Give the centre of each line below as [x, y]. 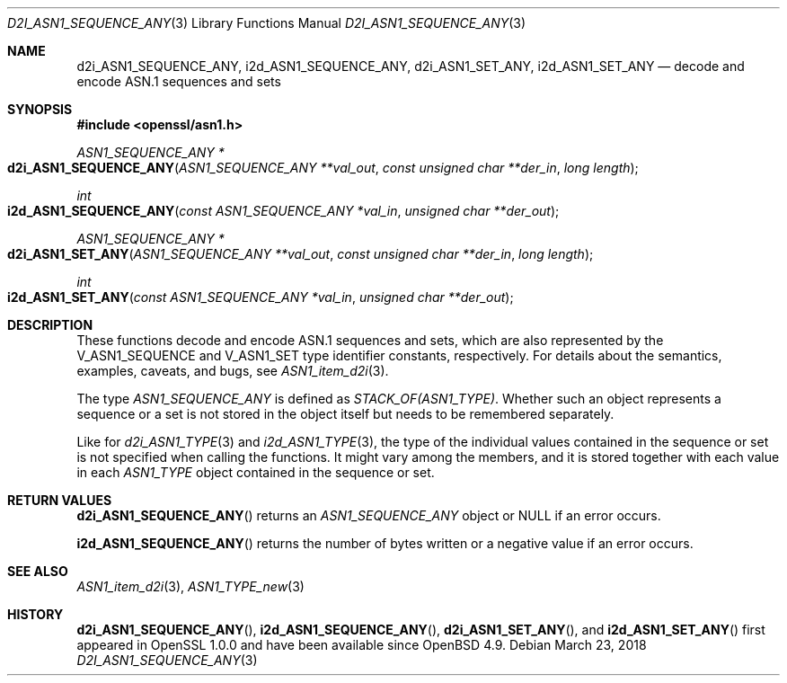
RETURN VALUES [60, 500]
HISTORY [35, 614]
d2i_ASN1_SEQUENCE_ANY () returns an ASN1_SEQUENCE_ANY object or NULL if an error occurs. [369, 515]
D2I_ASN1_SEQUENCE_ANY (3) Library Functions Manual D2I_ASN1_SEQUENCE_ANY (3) [267, 23]
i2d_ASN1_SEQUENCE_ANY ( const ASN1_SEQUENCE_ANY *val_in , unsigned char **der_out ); [283, 211]
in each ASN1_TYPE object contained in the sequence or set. [256, 472]
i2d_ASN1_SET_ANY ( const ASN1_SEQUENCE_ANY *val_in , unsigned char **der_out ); [261, 297]
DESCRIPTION [50, 325]
